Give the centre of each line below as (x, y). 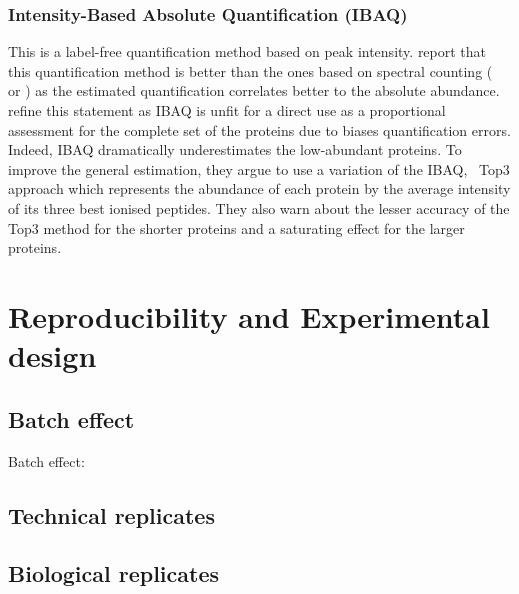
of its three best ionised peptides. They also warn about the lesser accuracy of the (259, 207)
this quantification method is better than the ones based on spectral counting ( (250, 70)
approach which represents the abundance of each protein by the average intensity (259, 188)
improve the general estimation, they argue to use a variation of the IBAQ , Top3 (259, 168)
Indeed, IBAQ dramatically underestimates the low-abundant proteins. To (235, 149)
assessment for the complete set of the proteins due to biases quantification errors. (259, 129)
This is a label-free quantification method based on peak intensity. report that (247, 51)
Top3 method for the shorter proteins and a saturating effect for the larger (236, 227)
